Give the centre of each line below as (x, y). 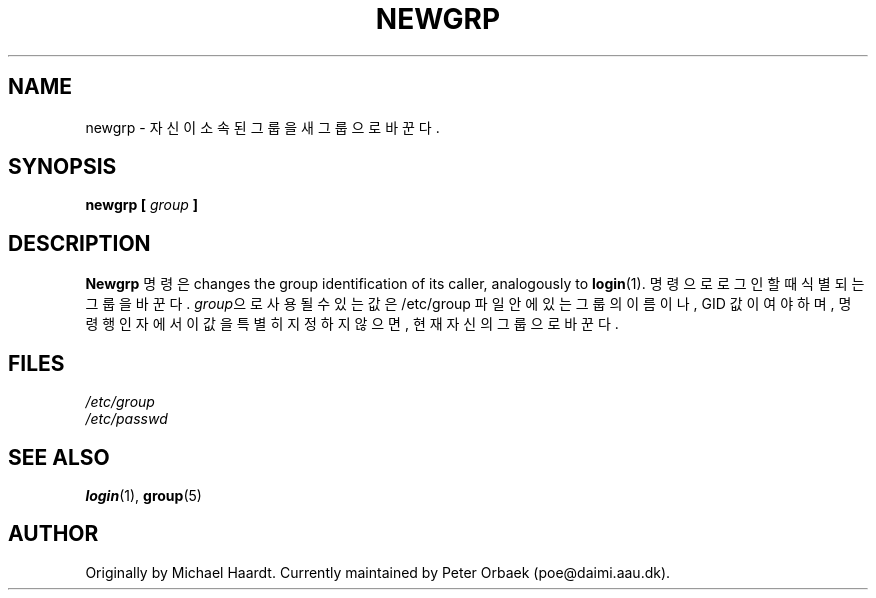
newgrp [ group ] (142, 205)
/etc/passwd (126, 419)
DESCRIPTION (79, 243)
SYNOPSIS (62, 167)
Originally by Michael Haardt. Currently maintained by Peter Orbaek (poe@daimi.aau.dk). (378, 572)
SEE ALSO (59, 457)
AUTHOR (53, 534)
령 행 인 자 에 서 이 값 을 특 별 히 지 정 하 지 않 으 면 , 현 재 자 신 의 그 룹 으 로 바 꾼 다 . (352, 324)
